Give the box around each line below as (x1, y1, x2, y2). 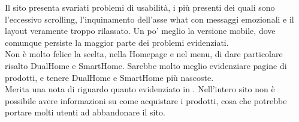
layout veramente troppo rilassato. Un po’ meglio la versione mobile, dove (5, 24, 276, 37)
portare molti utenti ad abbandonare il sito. (5, 106, 165, 118)
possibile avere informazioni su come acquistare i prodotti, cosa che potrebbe (5, 94, 287, 107)
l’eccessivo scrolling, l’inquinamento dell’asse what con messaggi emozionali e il (5, 12, 294, 25)
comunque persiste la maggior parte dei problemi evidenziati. (5, 36, 229, 48)
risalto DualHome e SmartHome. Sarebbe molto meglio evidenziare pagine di (5, 59, 287, 71)
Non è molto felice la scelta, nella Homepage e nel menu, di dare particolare (5, 48, 283, 60)
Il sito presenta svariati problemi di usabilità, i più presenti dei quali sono (5, 1, 275, 13)
